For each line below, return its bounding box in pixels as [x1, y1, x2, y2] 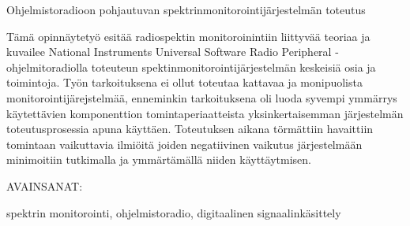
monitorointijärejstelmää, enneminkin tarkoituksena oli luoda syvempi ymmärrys [6, 89, 397, 106]
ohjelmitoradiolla [6, 58, 88, 75]
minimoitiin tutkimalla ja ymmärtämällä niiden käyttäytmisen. [6, 151, 311, 168]
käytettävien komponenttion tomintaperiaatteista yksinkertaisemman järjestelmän [6, 105, 404, 121]
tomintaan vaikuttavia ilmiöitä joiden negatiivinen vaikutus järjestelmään [6, 135, 363, 152]
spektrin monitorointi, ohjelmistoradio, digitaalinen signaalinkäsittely [6, 204, 341, 220]
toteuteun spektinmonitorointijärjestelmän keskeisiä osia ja [91, 58, 376, 75]
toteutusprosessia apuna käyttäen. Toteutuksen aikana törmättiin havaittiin [6, 120, 374, 137]
